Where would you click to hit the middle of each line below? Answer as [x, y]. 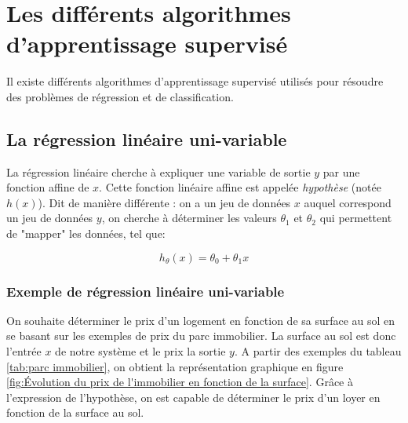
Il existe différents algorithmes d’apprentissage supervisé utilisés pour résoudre [195, 81]
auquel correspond [348, 202]
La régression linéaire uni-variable [147, 139]
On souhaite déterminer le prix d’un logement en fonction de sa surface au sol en [201, 320]
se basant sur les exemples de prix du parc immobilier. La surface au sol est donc [201, 335]
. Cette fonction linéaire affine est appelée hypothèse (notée [240, 187]
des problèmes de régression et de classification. [120, 96]
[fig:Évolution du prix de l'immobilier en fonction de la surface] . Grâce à [180, 382]
